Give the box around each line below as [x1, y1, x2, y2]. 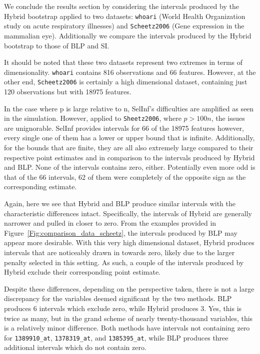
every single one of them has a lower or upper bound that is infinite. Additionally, [4, 132, 255, 143]
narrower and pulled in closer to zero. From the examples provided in [4, 218, 216, 228]
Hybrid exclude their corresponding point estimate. [4, 267, 161, 277]
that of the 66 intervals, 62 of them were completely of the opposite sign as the [4, 171, 246, 182]
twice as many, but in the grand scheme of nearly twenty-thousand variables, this [4, 313, 253, 323]
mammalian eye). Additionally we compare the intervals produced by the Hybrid [4, 30, 251, 40]
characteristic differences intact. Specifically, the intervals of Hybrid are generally [4, 208, 252, 218]
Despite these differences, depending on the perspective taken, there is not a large [4, 283, 254, 294]
